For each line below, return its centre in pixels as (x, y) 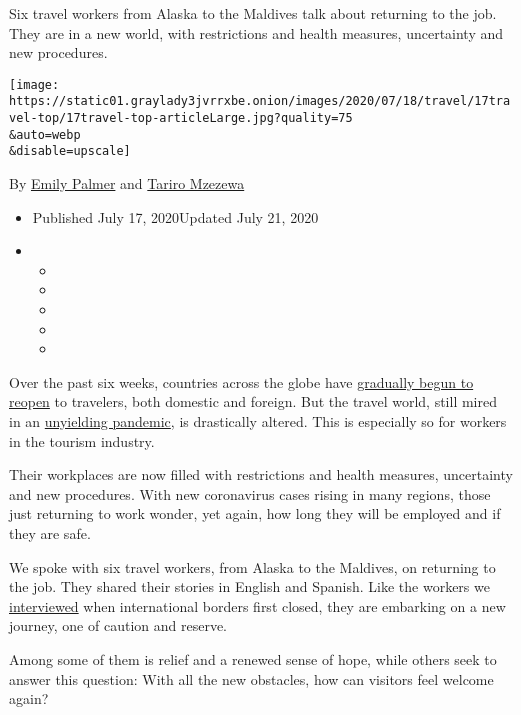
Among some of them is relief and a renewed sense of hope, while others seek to (253, 658)
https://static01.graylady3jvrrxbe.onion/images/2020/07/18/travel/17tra (260, 101)
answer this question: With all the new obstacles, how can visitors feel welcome (251, 678)
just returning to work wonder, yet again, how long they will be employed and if (255, 513)
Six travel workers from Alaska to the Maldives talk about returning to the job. (253, 13)
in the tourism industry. (82, 440)
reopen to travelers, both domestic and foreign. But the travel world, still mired (253, 401)
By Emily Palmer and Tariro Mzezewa (127, 183)
